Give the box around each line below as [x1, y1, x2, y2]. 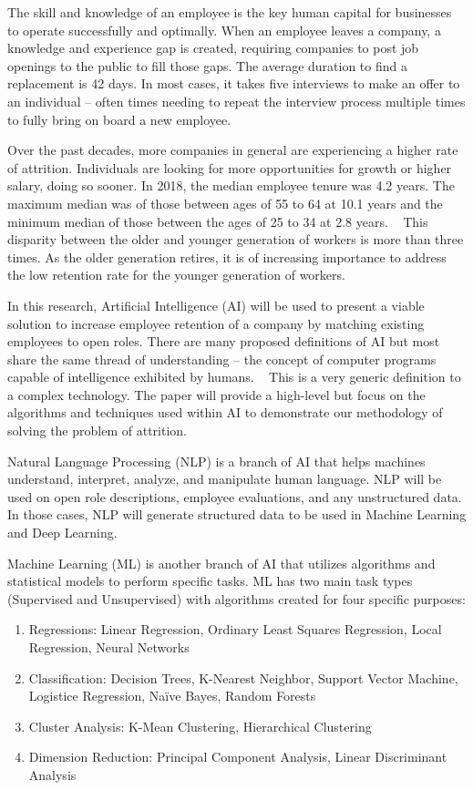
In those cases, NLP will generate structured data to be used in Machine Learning [7, 505, 467, 524]
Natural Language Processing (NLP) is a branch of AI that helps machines [7, 451, 426, 470]
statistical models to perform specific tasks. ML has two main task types [7, 571, 413, 590]
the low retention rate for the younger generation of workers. [7, 265, 345, 284]
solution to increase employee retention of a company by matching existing [7, 313, 425, 333]
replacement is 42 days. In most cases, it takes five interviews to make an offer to [7, 74, 460, 93]
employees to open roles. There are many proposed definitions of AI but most [7, 332, 440, 351]
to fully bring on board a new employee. [7, 109, 231, 128]
